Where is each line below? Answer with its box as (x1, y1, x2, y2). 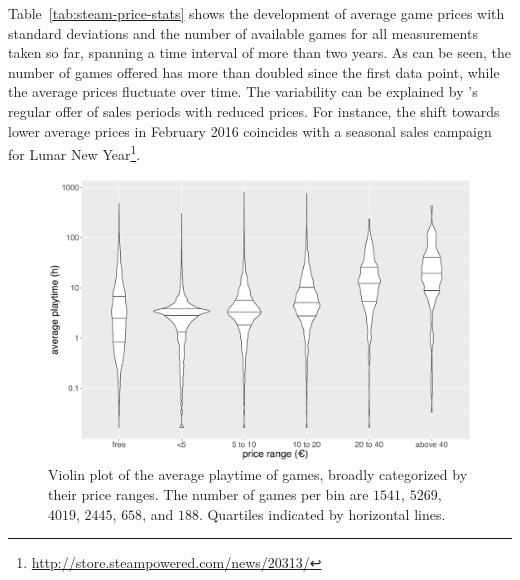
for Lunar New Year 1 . (8, 141, 141, 164)
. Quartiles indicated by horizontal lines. (198, 503, 446, 524)
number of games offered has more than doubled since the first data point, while (8, 61, 500, 82)
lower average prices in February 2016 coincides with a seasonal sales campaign (8, 120, 492, 141)
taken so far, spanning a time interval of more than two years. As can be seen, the (8, 42, 511, 63)
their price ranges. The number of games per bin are (48, 483, 369, 504)
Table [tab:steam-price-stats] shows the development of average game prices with (8, 3, 505, 23)
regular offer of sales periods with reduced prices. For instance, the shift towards (8, 100, 500, 121)
